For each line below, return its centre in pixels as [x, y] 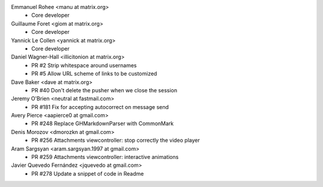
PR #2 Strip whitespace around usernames [84, 65]
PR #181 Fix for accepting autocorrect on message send [100, 107]
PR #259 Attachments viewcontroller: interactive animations [105, 157]
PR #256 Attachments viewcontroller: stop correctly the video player [116, 141]
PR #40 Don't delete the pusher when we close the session [104, 90]
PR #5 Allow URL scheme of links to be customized [94, 74]
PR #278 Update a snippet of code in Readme [88, 173]
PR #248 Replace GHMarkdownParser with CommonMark [103, 124]
